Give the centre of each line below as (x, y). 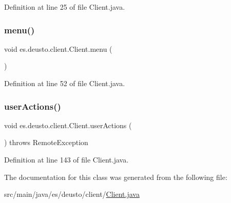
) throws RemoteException (46, 142)
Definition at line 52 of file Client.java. (65, 83)
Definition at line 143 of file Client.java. (66, 159)
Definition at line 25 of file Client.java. (65, 7)
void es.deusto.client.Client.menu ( (58, 48)
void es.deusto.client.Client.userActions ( (68, 125)
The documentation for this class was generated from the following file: (116, 177)
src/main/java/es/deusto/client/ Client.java (72, 194)
